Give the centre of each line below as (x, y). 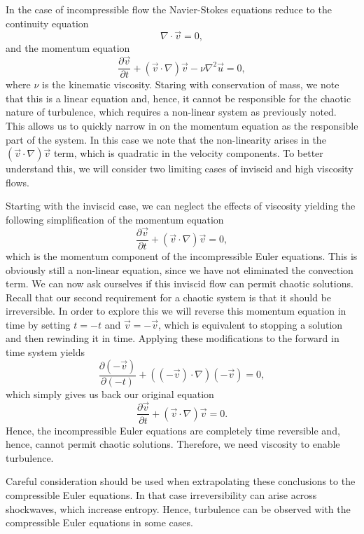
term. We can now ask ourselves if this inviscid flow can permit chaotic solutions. (180, 283)
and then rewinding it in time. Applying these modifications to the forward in (173, 338)
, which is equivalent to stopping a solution (251, 324)
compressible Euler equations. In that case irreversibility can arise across (161, 494)
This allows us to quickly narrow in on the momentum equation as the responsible (182, 126)
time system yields (45, 352)
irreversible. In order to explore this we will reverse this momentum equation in (176, 311)
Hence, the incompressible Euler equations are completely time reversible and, (173, 430)
